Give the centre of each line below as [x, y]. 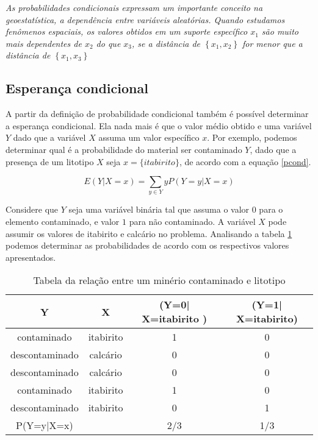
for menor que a [272, 43]
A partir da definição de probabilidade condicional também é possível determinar [157, 114]
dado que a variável [49, 137]
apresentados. [31, 257]
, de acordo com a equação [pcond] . [245, 161]
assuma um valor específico [149, 137]
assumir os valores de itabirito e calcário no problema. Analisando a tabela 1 [149, 233]
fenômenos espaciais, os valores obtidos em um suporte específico [127, 31]
